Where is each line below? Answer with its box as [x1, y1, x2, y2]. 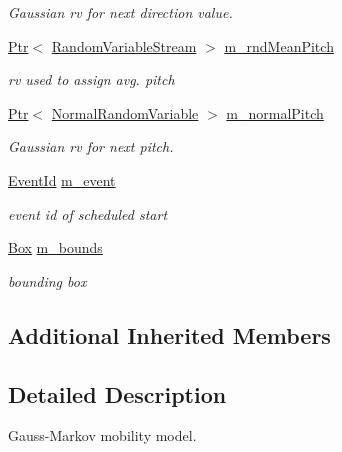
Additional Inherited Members [8, 319, 331, 350]
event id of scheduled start [8, 203, 168, 224]
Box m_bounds [8, 237, 103, 258]
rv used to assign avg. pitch [8, 69, 175, 90]
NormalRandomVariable [51, 102, 199, 123]
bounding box [8, 270, 87, 291]
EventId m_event [8, 169, 116, 190]
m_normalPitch [226, 102, 324, 123]
